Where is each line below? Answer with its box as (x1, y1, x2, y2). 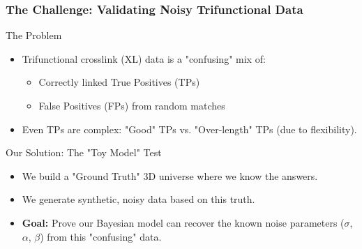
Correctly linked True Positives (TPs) (38, 75, 200, 89)
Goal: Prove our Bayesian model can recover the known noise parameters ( (22, 215, 345, 229)
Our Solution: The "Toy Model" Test (6, 145, 162, 160)
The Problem (6, 28, 62, 43)
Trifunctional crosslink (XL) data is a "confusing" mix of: (22, 51, 266, 66)
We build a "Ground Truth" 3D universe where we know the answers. (22, 168, 318, 183)
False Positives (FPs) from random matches (38, 98, 225, 112)
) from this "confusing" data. (40, 229, 162, 243)
